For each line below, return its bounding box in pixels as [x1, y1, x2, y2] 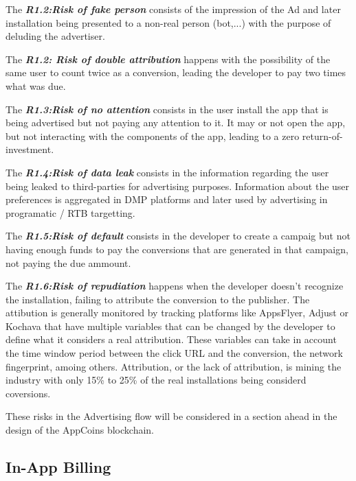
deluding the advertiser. [5, 29, 105, 43]
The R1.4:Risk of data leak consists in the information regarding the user [5, 165, 329, 179]
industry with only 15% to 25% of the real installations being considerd [5, 373, 307, 387]
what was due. [5, 78, 66, 93]
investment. [5, 142, 54, 156]
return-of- [302, 128, 343, 143]
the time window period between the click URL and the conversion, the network [5, 346, 343, 360]
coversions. [5, 386, 51, 400]
